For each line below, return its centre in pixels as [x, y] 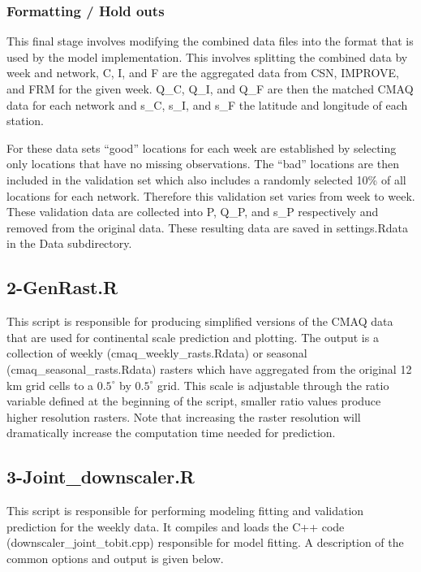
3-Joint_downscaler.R [101, 477]
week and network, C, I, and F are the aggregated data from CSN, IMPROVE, [203, 73]
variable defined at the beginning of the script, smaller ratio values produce [194, 401]
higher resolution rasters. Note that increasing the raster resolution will [184, 416]
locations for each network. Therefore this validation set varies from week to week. [211, 195]
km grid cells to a [50, 385]
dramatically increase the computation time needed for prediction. [171, 433]
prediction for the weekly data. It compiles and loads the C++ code [176, 526]
